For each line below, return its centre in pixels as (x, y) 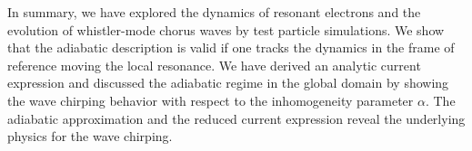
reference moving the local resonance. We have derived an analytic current (214, 65)
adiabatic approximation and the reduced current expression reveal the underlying (236, 118)
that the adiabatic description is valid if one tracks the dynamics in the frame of (231, 47)
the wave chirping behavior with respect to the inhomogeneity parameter (211, 100)
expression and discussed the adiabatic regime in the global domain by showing (228, 83)
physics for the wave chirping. (90, 136)
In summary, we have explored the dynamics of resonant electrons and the (214, 12)
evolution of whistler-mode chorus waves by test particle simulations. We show (226, 29)
